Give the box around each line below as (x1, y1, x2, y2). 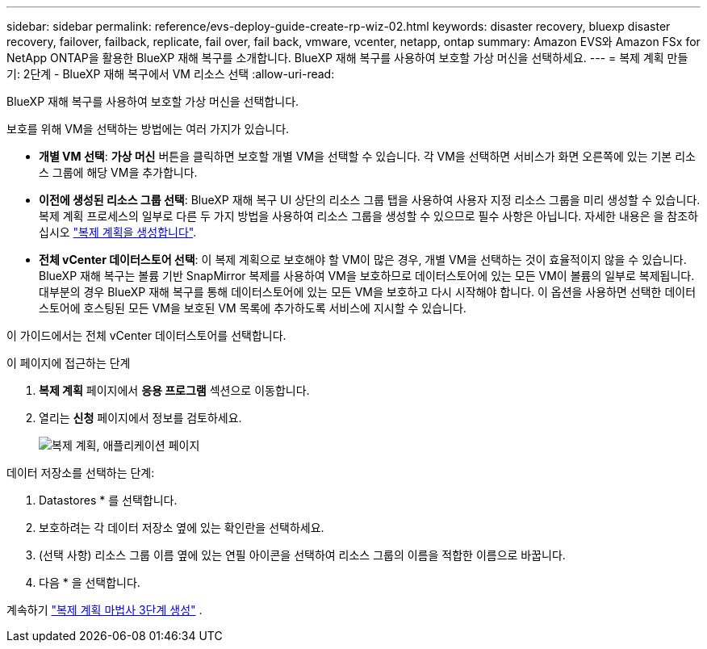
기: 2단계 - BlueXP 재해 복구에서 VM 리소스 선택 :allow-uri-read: (6, 67, 335, 81)
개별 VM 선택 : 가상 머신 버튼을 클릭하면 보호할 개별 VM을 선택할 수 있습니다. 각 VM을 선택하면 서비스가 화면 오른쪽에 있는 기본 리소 (39, 149, 696, 163)
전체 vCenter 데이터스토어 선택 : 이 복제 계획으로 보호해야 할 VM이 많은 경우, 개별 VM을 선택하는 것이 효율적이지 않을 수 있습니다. (39, 253, 687, 266)
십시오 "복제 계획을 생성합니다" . (39, 225, 197, 239)
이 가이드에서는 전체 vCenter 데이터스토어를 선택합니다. (6, 329, 287, 342)
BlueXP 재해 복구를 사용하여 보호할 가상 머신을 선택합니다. (6, 94, 299, 108)
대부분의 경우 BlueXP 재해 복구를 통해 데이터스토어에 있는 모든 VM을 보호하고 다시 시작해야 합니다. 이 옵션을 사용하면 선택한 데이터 (39, 285, 697, 299)
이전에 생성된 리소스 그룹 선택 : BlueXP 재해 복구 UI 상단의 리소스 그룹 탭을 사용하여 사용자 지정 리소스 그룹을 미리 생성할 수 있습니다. (39, 193, 701, 207)
